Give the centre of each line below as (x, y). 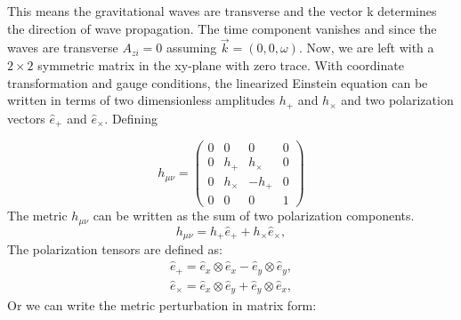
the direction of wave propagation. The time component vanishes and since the (222, 28)
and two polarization (397, 100)
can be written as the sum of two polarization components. (254, 216)
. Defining (131, 118)
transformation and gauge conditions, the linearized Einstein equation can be (218, 82)
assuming (191, 48)
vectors (26, 118)
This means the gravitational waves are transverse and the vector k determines (222, 11)
